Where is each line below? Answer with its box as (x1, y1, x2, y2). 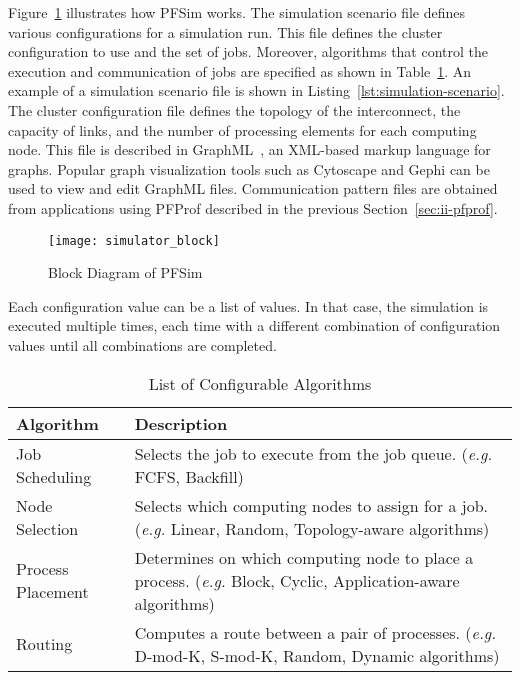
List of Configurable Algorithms (148, 371, 372, 395)
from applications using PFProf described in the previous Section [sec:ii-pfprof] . (8, 197, 498, 218)
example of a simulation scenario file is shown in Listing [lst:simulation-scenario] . (8, 80, 505, 101)
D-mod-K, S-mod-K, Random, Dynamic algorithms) (134, 643, 500, 667)
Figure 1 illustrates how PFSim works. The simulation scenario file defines (8, 2, 465, 22)
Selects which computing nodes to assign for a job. (134, 493, 488, 517)
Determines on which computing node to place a (134, 545, 474, 569)
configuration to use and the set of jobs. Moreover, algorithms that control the (8, 41, 489, 62)
